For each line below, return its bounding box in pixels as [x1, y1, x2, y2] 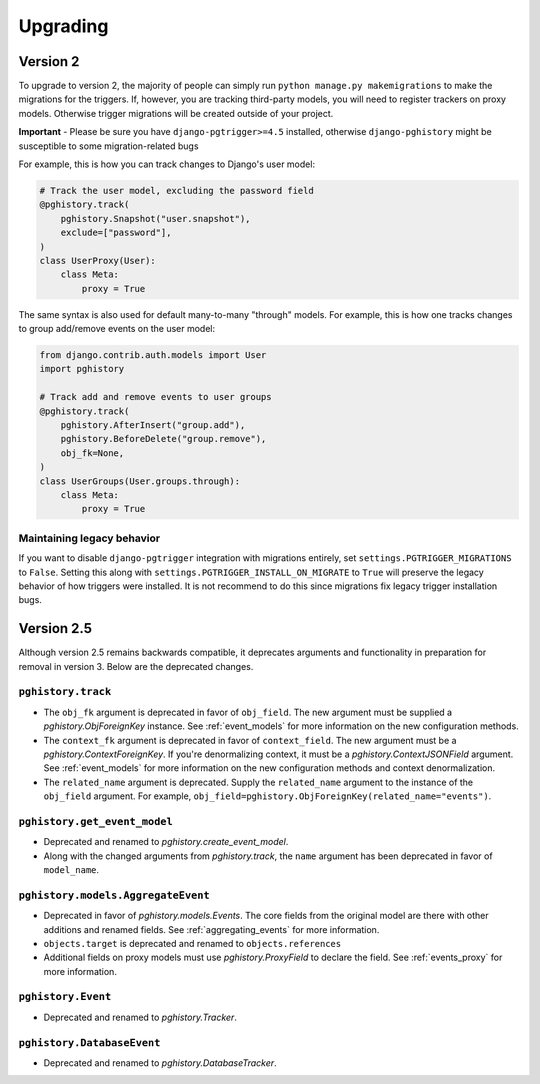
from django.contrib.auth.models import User [39, 350, 267, 361]
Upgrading [18, 15, 109, 37]
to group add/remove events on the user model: [18, 323, 216, 335]
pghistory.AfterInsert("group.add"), [60, 420, 246, 431]
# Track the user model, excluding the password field [39, 185, 314, 196]
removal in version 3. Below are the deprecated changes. [18, 660, 254, 672]
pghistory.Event [18, 990, 112, 1004]
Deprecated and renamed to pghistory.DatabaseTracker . [43, 1056, 277, 1069]
